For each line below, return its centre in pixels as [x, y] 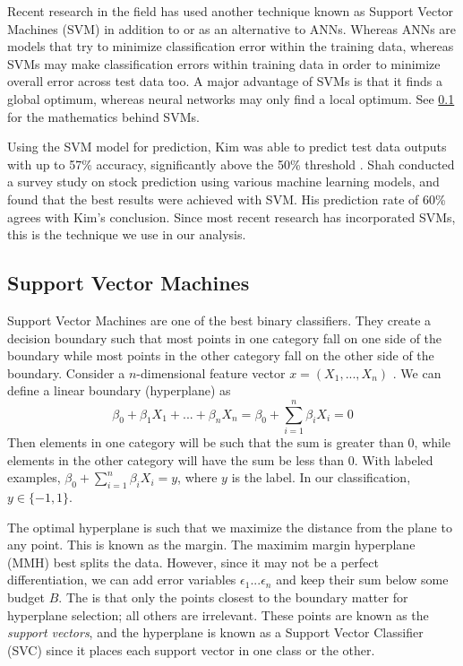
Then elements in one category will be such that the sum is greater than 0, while [229, 442]
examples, [34, 477]
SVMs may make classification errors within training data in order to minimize [224, 63]
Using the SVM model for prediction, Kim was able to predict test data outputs [227, 147]
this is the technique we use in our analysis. [127, 234]
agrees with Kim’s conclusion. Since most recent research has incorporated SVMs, [231, 216]
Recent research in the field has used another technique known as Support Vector [231, 11]
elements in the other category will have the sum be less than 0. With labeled [220, 459]
